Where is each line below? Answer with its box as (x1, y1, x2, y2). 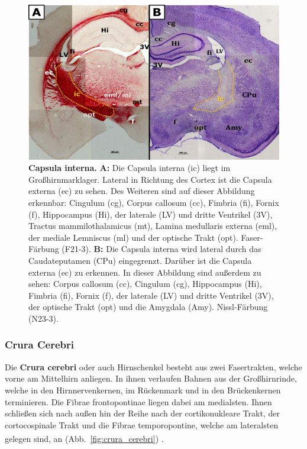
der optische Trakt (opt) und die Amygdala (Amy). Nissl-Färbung (28, 301, 268, 313)
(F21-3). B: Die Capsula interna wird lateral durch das (62, 243, 261, 255)
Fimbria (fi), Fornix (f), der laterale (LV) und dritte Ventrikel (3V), (28, 289, 274, 301)
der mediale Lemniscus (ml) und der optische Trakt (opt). (28, 231, 238, 243)
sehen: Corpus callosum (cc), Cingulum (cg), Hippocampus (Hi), (28, 277, 262, 290)
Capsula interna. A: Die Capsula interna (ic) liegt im (28, 161, 231, 174)
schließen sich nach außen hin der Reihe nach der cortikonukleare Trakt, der (5, 407, 280, 419)
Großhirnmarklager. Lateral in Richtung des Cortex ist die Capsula (28, 173, 272, 185)
